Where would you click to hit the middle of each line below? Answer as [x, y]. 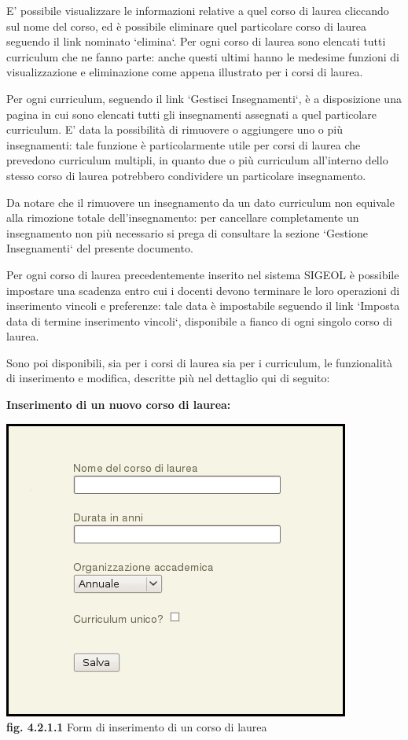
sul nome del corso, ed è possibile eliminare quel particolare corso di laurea [186, 26]
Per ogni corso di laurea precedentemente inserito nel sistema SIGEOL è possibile [203, 274]
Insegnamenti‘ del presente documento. [100, 248]
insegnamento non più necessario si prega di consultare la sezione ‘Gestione [187, 232]
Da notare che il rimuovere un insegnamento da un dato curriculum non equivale [200, 202]
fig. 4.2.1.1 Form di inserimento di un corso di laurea [137, 727]
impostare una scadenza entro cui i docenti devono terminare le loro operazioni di [203, 290]
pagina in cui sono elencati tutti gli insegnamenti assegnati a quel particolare [191, 114]
